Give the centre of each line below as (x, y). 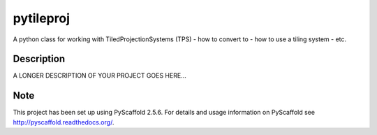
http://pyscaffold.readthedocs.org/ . (64, 122)
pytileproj (41, 18)
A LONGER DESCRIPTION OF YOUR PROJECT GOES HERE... (99, 76)
